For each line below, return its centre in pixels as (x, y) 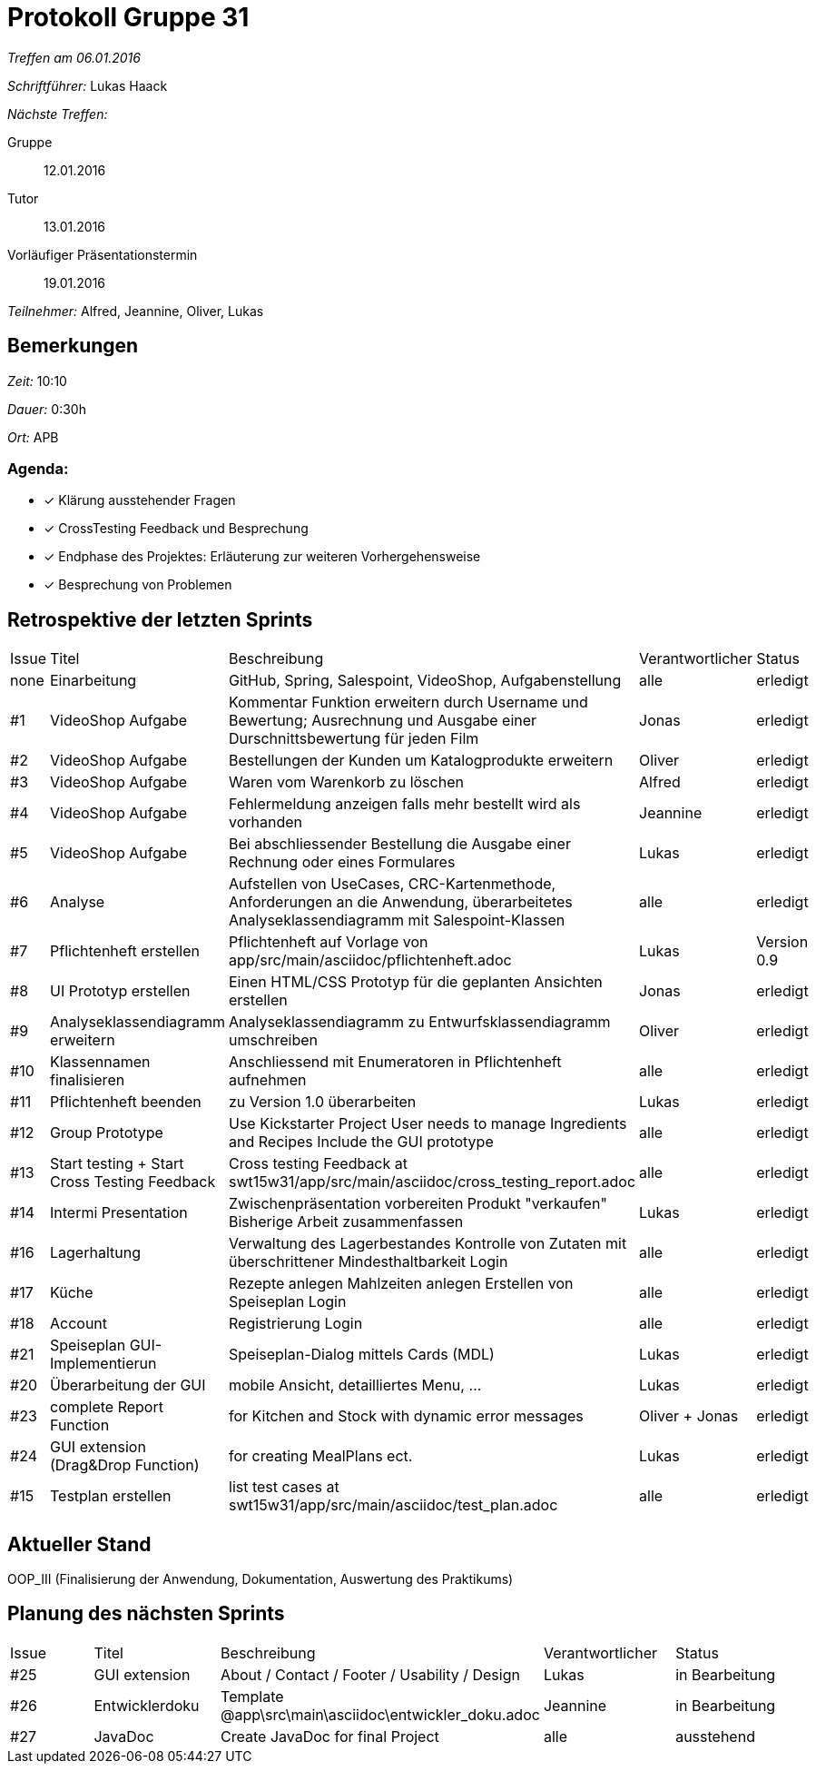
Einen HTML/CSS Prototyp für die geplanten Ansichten (416, 982)
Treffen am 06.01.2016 (74, 57)
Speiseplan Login (288, 1302)
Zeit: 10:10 (37, 381)
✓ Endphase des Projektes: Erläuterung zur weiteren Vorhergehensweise (262, 557)
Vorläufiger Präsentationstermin (103, 254)
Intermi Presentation (118, 1213)
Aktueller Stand (79, 1544)
